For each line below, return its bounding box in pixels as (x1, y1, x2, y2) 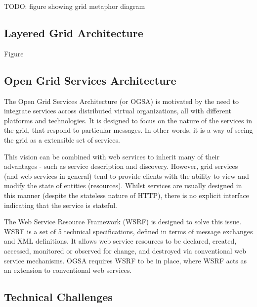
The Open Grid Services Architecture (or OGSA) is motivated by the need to (4, 96, 239, 106)
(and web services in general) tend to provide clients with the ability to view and (4, 170, 249, 181)
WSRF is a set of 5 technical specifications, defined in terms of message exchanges (4, 226, 253, 236)
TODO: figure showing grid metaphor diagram (4, 1, 145, 11)
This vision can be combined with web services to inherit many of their (4, 151, 219, 161)
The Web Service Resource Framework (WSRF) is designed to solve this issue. (4, 216, 242, 227)
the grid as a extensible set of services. (4, 134, 120, 145)
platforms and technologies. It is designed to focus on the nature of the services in (4, 115, 252, 125)
